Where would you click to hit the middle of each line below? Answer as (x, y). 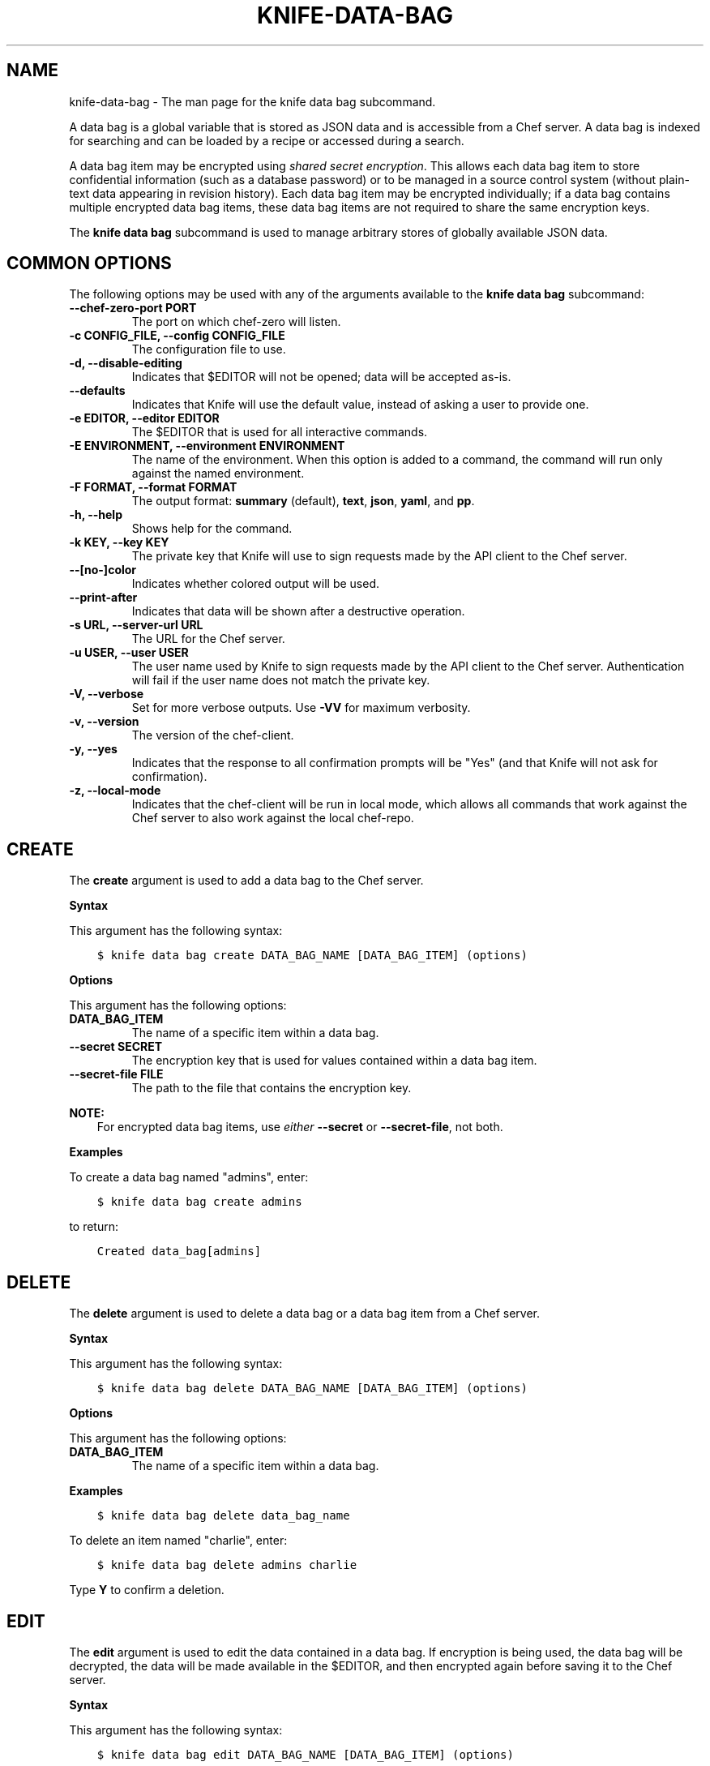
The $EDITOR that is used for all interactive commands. (280, 432)
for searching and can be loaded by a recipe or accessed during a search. (267, 140)
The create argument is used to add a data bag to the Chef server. (246, 881)
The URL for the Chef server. (208, 639)
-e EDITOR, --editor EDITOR (144, 418)
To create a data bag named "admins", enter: (189, 1177)
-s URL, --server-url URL (136, 625)
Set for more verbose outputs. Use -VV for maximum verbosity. (301, 708)
